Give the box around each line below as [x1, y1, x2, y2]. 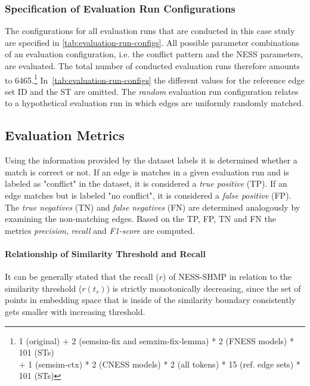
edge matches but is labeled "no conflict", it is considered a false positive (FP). [5, 189, 292, 202]
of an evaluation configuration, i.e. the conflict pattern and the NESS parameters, [5, 48, 303, 60]
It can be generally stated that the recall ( [5, 270, 159, 283]
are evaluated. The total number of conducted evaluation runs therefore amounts [5, 60, 300, 72]
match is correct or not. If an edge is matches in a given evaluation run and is [5, 165, 289, 178]
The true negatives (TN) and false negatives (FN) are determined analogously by [5, 200, 300, 213]
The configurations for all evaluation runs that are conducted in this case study [5, 24, 295, 37]
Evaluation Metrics [5, 126, 125, 144]
